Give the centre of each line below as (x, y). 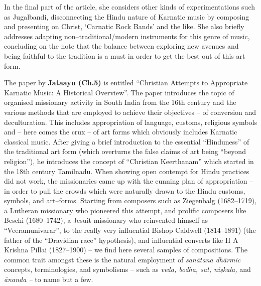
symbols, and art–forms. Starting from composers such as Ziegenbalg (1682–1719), (130, 200)
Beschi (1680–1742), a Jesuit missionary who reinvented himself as (106, 220)
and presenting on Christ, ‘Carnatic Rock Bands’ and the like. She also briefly (124, 26)
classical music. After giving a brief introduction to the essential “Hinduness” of (127, 141)
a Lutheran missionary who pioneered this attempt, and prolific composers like (125, 210)
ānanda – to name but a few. (49, 279)
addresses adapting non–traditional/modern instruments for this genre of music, (127, 36)
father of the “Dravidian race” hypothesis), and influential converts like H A (121, 240)
